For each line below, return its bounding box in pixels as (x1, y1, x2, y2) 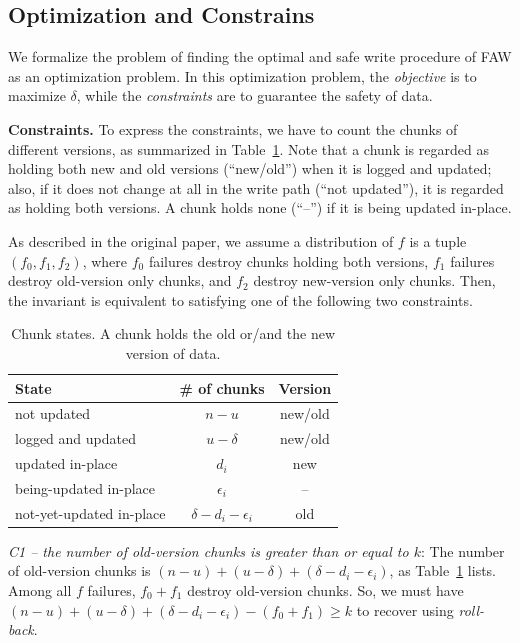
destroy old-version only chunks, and (8, 270, 232, 291)
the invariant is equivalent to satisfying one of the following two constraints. (8, 289, 473, 310)
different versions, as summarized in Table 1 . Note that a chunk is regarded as (8, 138, 489, 159)
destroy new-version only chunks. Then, (253, 270, 496, 291)
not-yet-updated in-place (15, 502, 166, 523)
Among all (8, 580, 72, 601)
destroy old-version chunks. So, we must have (187, 580, 464, 601)
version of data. (125, 342, 221, 363)
